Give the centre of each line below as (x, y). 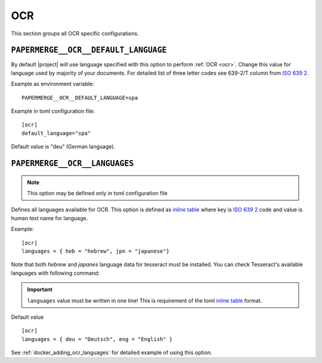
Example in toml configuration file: (53, 111)
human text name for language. (49, 218)
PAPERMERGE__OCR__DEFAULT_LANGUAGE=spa (80, 98)
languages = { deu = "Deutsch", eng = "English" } (97, 339)
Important (40, 290)
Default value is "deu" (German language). (63, 147)
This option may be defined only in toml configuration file (97, 193)
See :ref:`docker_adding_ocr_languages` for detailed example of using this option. (112, 353)
